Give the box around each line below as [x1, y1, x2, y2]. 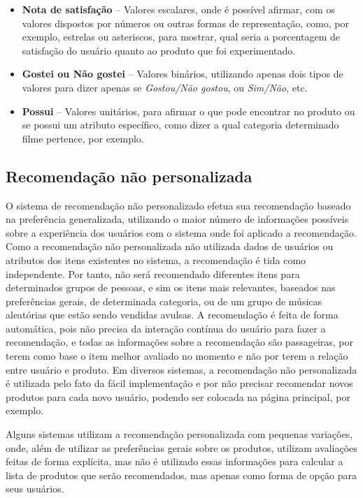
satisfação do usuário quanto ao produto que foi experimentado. [22, 43, 296, 57]
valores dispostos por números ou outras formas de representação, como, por [22, 15, 349, 30]
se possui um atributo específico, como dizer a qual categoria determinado [22, 117, 339, 132]
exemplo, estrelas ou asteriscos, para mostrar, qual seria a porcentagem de [22, 29, 340, 44]
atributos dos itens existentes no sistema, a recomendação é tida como [6, 252, 306, 267]
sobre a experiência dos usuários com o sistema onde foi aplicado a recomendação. [6, 225, 357, 240]
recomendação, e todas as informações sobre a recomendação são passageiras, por [6, 335, 353, 349]
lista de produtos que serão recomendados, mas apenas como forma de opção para [6, 467, 357, 482]
